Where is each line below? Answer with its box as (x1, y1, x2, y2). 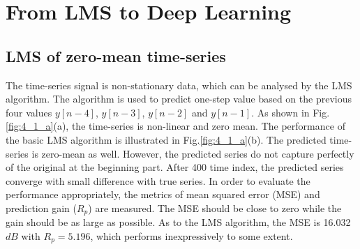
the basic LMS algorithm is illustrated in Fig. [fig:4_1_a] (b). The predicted (6, 132, 327, 146)
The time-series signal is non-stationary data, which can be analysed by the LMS (6, 77, 352, 92)
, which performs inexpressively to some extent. (90, 228, 293, 243)
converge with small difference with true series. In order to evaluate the (6, 173, 310, 188)
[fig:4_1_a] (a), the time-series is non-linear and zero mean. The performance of (6, 119, 345, 133)
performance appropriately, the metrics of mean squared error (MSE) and (6, 187, 320, 202)
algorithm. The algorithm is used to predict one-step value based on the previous (6, 91, 352, 106)
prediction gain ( (6, 200, 77, 215)
